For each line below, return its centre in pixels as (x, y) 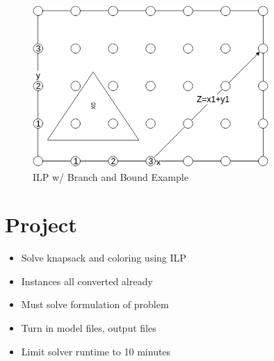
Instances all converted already (87, 281)
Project (41, 224)
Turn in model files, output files (89, 328)
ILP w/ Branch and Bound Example (111, 176)
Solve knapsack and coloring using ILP (104, 258)
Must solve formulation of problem (95, 304)
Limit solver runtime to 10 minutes (96, 351)
